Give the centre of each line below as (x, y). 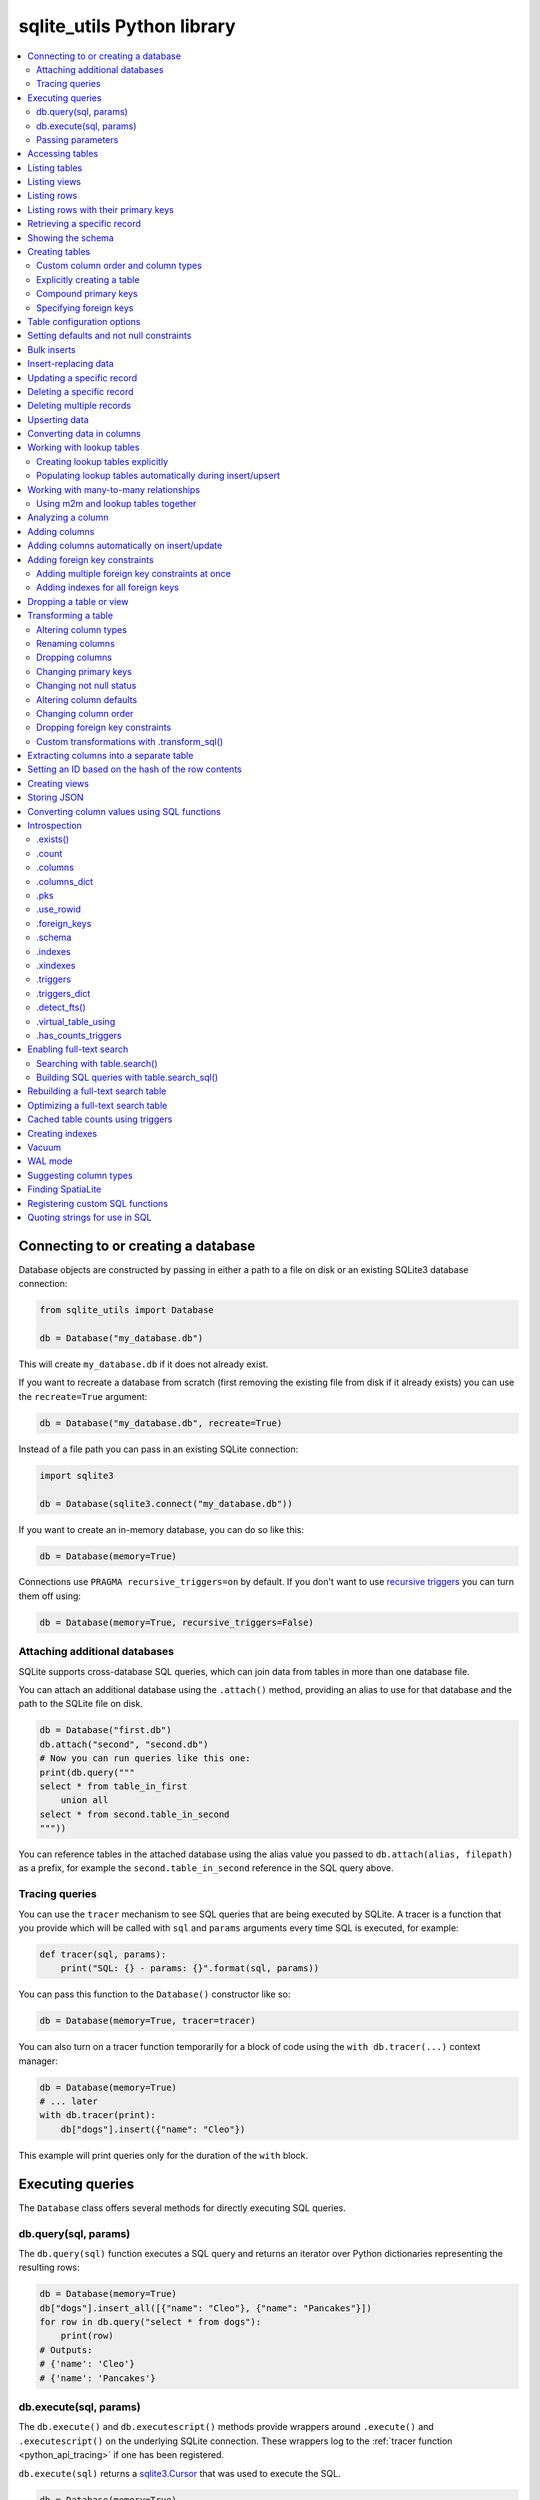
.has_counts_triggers (79, 1035)
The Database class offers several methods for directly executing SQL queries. (182, 2207)
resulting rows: (49, 2267)
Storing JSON (55, 797)
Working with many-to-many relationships (113, 489)
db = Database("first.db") (105, 1730)
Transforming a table (70, 616)
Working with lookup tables (83, 447)
